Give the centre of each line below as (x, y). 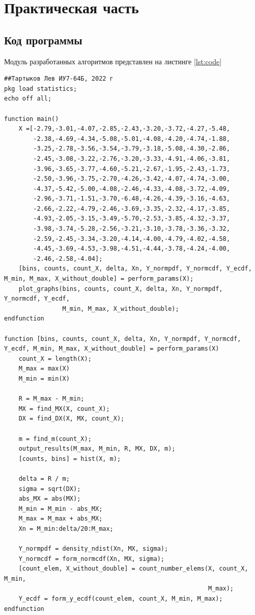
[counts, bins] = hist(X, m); (70, 459)
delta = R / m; (44, 478)
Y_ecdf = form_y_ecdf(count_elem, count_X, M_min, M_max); (121, 599)
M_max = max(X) (44, 369)
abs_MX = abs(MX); (50, 499)
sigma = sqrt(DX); (50, 489)
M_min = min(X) (44, 378)
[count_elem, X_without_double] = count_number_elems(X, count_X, (133, 569)
